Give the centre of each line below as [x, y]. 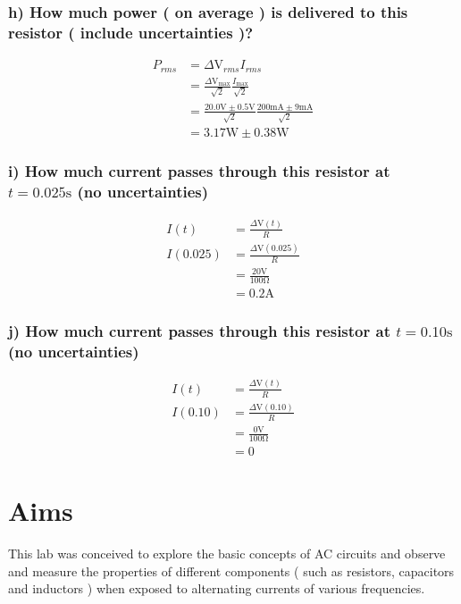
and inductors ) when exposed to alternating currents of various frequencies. [217, 588]
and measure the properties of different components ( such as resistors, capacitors [231, 570]
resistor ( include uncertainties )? [131, 32]
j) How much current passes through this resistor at [199, 331]
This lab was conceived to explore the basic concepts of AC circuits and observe [227, 554]
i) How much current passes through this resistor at [199, 171]
